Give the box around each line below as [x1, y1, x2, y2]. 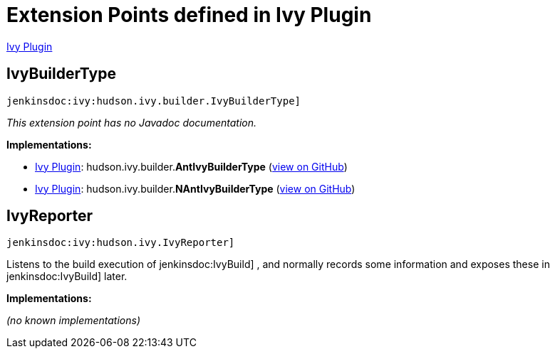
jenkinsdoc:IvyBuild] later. [6, 270, 128, 283]
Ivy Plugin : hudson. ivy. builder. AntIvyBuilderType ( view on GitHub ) [35, 160, 348, 173]
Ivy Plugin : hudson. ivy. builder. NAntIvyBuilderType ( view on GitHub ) [35, 182, 356, 195]
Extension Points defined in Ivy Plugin [6, 3, 372, 27]
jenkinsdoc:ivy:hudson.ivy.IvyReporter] [6, 237, 235, 249]
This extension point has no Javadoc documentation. [6, 116, 257, 129]
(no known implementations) [6, 314, 141, 327]
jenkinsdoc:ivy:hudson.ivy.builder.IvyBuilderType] [6, 95, 301, 107]
